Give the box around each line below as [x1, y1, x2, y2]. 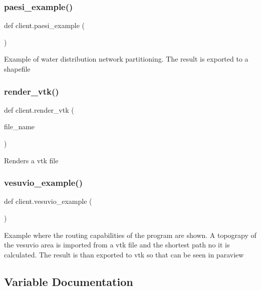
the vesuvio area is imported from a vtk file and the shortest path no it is [4, 239, 230, 250]
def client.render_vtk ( [4, 104, 74, 115]
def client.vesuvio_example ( [4, 196, 92, 206]
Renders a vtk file [4, 155, 59, 165]
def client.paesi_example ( [4, 20, 85, 31]
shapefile [4, 64, 31, 74]
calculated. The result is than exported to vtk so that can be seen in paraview [4, 249, 244, 259]
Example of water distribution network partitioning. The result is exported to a [4, 54, 248, 64]
